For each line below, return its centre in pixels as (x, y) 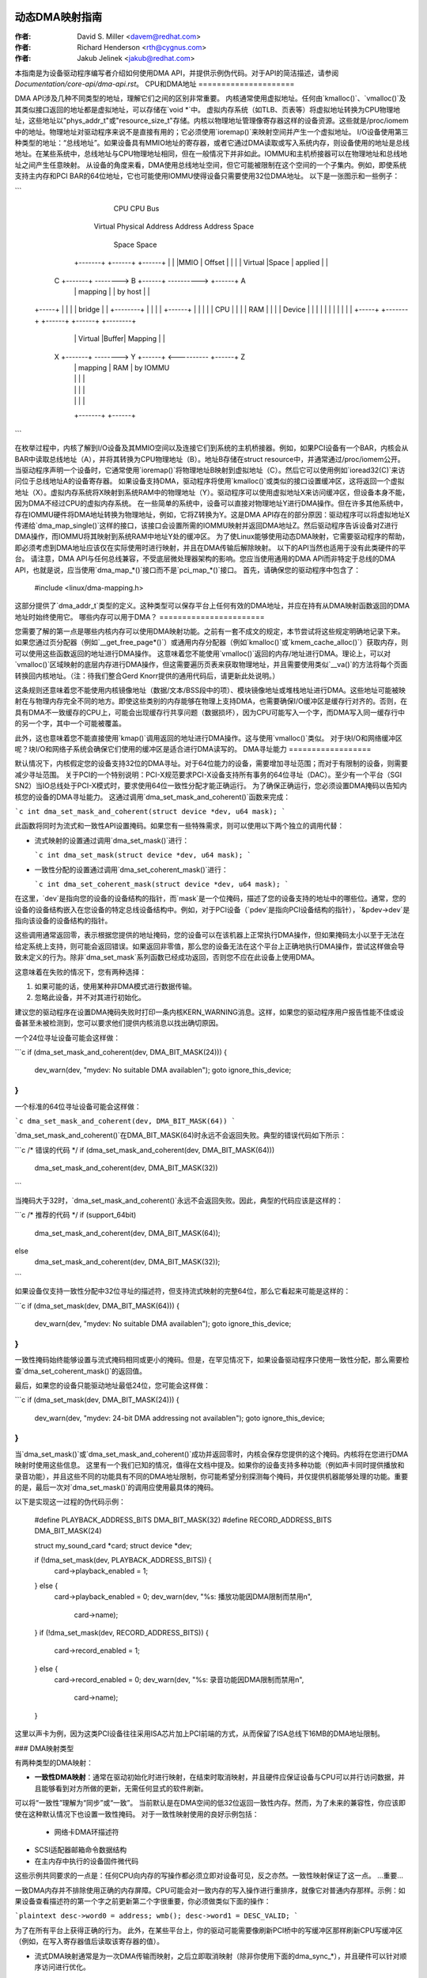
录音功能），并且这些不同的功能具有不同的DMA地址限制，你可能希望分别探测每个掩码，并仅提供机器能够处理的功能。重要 (212, 1476)
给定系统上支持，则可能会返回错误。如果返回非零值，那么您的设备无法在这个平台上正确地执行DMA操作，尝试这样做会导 (210, 946)
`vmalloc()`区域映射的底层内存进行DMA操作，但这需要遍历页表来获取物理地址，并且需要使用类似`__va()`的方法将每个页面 (211, 665)
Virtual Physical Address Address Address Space (174, 226)
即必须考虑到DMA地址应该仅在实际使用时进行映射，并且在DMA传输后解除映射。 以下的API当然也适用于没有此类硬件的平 (210, 548)
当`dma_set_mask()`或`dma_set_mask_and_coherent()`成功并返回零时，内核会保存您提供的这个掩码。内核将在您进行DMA (212, 1454)
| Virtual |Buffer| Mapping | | (120, 339)
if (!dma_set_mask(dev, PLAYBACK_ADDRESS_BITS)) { (123, 1559)
